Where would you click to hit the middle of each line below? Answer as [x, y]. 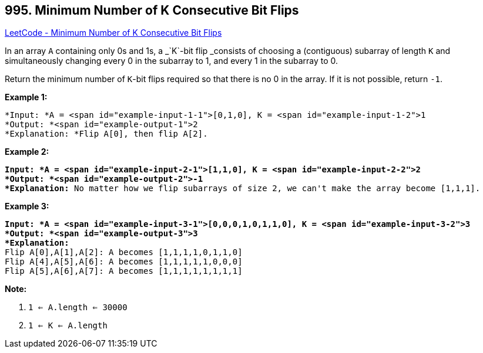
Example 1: [26, 97]
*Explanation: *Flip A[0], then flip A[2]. [106, 134]
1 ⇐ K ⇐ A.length [68, 326]
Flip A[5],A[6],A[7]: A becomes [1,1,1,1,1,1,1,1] [124, 271]
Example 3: [27, 206]
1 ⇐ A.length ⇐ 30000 [78, 308]
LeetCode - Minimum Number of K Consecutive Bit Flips [113, 33]
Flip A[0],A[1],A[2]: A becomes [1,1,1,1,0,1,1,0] [124, 252]
